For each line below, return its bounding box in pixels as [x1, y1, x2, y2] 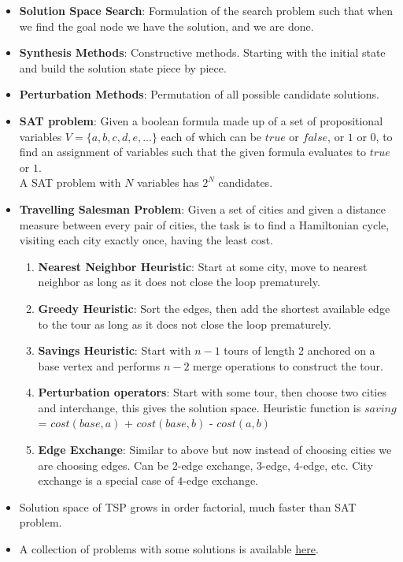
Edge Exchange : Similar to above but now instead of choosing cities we [38, 441, 392, 458]
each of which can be [161, 128, 262, 144]
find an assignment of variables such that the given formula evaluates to [19, 143, 367, 160]
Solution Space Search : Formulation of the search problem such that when [19, 2, 393, 18]
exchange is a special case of [38, 472, 174, 489]
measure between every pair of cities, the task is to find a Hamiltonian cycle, [19, 216, 390, 233]
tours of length [224, 342, 295, 359]
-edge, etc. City [299, 456, 373, 473]
